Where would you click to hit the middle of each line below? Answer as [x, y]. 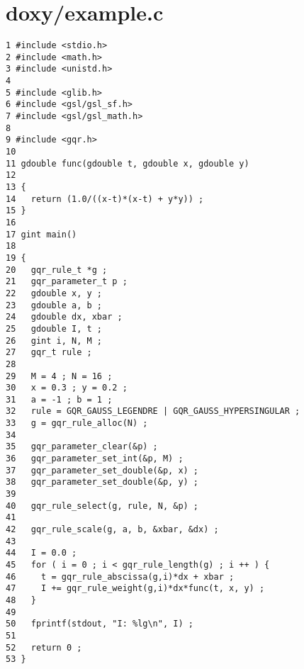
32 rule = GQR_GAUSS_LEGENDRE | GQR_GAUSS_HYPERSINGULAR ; [153, 411]
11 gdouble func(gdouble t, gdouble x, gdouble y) [128, 163]
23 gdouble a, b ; [54, 305]
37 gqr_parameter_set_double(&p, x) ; [102, 470]
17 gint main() [41, 234]
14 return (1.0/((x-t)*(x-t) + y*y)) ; [105, 199]
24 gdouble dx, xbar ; [64, 317]
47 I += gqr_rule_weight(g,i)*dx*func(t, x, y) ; [135, 589]
